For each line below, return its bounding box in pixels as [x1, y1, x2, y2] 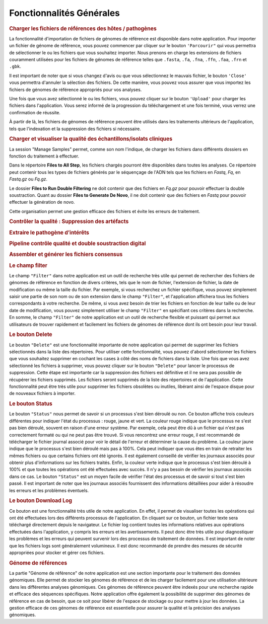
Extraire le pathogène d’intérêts [9, 229, 89, 236]
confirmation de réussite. [9, 109, 61, 115]
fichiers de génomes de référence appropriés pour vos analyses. [9, 86, 142, 92]
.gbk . [9, 64, 21, 70]
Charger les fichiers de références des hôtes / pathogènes [9, 25, 157, 32]
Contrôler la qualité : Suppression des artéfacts [9, 218, 129, 225]
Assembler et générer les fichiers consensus [9, 251, 123, 258]
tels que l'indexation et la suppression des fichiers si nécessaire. [9, 126, 141, 132]
